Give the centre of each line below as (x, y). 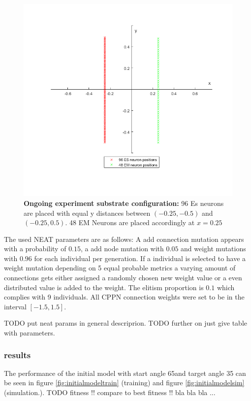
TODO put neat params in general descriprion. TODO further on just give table (126, 323)
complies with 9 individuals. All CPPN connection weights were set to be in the (124, 297)
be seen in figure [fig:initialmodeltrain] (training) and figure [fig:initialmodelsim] (124, 383)
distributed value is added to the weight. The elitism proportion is (104, 287)
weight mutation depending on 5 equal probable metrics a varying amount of (120, 268)
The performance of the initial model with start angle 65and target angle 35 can (125, 373)
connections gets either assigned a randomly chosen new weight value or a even (123, 278)
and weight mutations (213, 249)
